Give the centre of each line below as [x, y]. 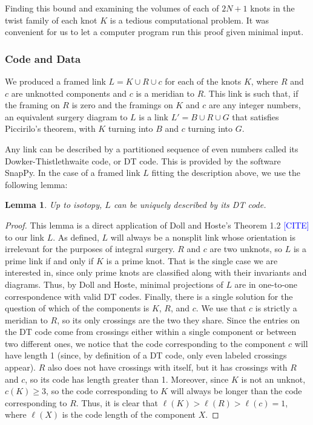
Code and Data [43, 58]
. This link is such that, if [251, 93]
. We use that [221, 308]
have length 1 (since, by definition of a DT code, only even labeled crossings [146, 355]
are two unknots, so [246, 249]
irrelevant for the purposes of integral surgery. [90, 249]
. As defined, [76, 237]
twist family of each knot [51, 20]
